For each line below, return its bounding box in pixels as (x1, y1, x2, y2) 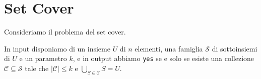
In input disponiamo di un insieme (4, 43, 110, 53)
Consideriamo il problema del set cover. (4, 26, 126, 37)
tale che (25, 62, 49, 73)
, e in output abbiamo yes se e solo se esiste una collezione (73, 53, 254, 63)
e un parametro (19, 53, 67, 63)
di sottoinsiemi (212, 43, 257, 53)
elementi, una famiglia (135, 43, 203, 53)
